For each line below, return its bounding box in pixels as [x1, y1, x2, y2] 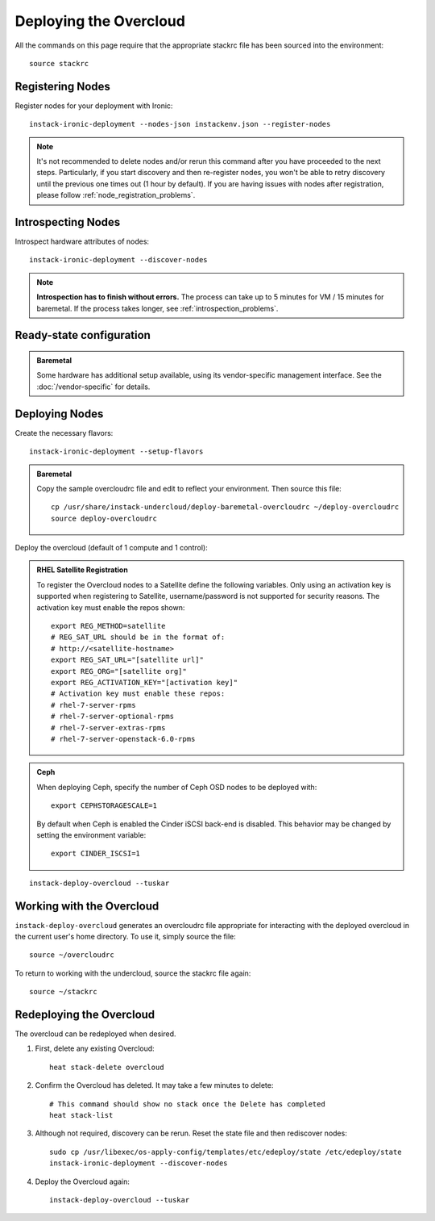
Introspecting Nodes [14, 215, 121, 229]
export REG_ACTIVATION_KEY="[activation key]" [51, 678, 238, 687]
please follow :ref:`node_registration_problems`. [36, 190, 196, 200]
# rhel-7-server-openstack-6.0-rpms [51, 734, 196, 743]
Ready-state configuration [14, 328, 151, 342]
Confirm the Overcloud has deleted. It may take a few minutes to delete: [35, 1081, 274, 1090]
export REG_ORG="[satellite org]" [51, 667, 187, 675]
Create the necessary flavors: [14, 428, 114, 437]
